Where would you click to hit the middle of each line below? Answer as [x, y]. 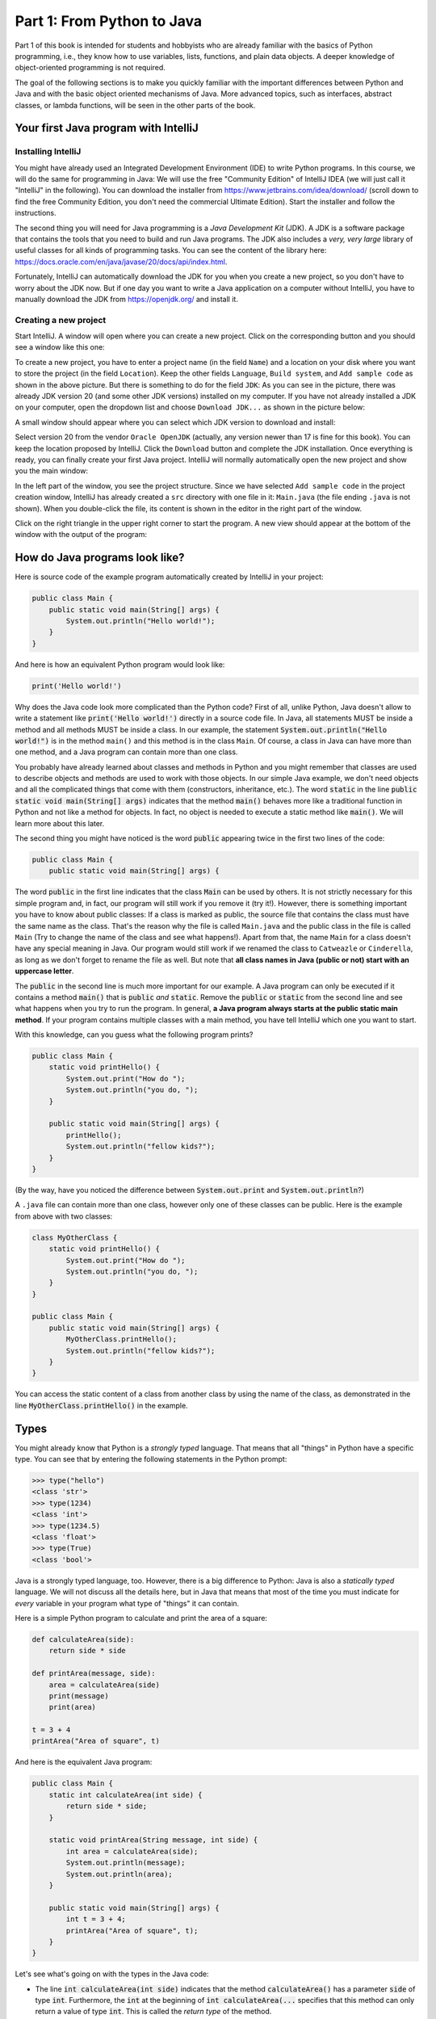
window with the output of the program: [81, 535]
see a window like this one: [60, 347]
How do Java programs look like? [100, 558]
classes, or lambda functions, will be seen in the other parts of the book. [135, 105]
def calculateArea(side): [83, 1639]
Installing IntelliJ [48, 152]
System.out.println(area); [119, 1874]
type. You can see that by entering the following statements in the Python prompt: [151, 1459]
